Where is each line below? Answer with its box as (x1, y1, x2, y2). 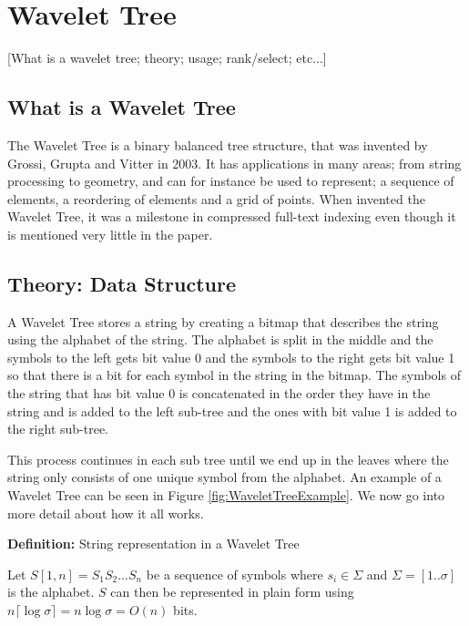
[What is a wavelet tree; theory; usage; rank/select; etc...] (7, 48, 327, 67)
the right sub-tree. (7, 419, 108, 438)
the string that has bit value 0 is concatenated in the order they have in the (7, 384, 431, 403)
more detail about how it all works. (7, 503, 204, 522)
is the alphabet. (7, 582, 95, 601)
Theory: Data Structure (7, 269, 236, 297)
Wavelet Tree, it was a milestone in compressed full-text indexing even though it (7, 207, 456, 226)
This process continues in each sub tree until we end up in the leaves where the (7, 449, 449, 468)
